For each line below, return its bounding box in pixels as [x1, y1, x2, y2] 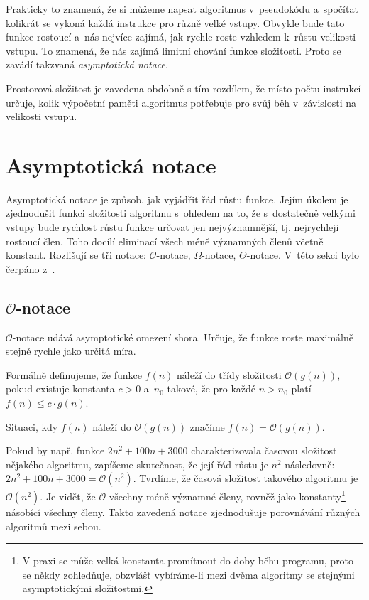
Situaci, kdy [6, 419, 58, 434]
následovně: [285, 456, 335, 471]
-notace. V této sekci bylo [246, 247, 360, 262]
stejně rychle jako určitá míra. [6, 343, 136, 358]
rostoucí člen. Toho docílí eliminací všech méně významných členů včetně [6, 233, 324, 248]
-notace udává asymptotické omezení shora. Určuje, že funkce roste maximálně [12, 329, 353, 344]
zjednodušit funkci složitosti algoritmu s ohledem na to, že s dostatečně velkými [6, 205, 356, 220]
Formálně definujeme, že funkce [6, 367, 142, 382]
